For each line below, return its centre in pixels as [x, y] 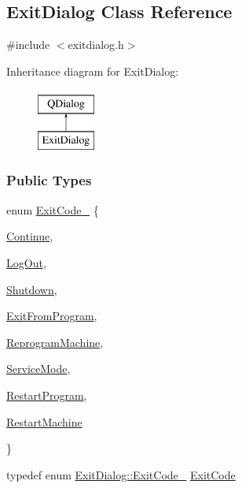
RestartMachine [44, 421]
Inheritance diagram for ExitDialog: [93, 71]
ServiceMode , [38, 369]
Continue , [30, 236]
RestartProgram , [47, 395]
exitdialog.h [96, 45]
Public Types [49, 180]
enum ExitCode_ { [53, 209]
